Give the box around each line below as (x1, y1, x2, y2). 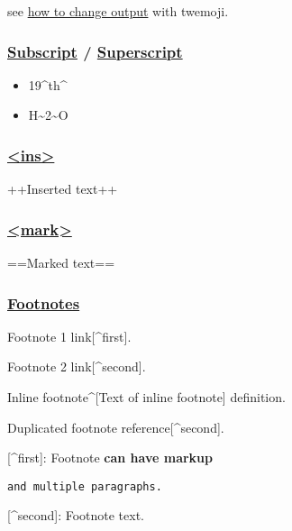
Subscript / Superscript (7, 40, 183, 62)
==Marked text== (7, 253, 115, 272)
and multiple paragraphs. (7, 480, 162, 493)
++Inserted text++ (7, 179, 118, 198)
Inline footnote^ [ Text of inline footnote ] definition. (7, 388, 286, 407)
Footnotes (7, 291, 80, 314)
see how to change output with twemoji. (7, 2, 229, 20)
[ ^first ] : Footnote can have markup (7, 448, 213, 467)
